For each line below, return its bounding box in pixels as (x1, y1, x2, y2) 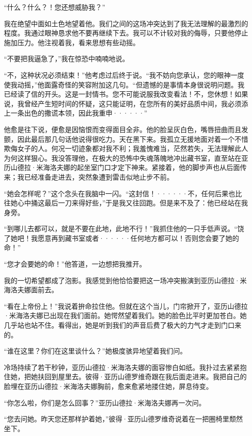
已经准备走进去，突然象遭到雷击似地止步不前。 (24, 171, 173, 182)
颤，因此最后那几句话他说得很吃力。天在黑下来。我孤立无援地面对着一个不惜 (4, 134, 248, 144)
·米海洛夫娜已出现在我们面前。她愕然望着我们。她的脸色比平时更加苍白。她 (4, 310, 247, 320)
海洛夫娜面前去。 (4, 285, 58, 295)
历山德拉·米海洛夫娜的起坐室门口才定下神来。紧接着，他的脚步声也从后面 (4, 162, 240, 172)
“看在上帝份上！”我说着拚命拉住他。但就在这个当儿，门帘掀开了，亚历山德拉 (4, 301, 248, 311)
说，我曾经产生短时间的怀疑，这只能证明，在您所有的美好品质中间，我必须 (4, 98, 241, 108)
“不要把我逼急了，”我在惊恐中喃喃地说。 (4, 53, 129, 64)
